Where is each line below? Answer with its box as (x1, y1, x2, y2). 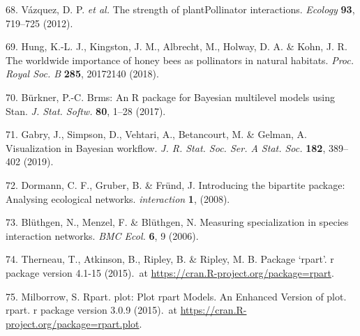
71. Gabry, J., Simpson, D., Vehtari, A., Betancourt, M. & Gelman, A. (6, 127, 307, 142)
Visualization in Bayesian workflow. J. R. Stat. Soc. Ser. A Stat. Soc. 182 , (6, 140, 326, 155)
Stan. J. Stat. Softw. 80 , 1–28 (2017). (6, 103, 166, 118)
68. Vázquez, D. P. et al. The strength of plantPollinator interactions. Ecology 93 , (6, 2, 355, 16)
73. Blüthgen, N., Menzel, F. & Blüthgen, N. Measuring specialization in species (6, 215, 349, 229)
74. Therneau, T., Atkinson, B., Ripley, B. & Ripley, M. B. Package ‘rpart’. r (6, 252, 334, 266)
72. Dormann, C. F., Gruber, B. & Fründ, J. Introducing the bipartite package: (6, 177, 345, 192)
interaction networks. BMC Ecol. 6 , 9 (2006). (6, 228, 199, 243)
